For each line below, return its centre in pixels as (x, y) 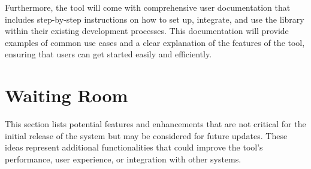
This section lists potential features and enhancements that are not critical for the (155, 124)
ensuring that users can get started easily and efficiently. (108, 54)
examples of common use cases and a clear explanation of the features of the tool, (155, 42)
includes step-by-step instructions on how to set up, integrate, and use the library (155, 19)
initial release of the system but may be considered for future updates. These (146, 135)
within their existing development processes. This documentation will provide (147, 31)
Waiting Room (67, 95)
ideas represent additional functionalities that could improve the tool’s (134, 147)
